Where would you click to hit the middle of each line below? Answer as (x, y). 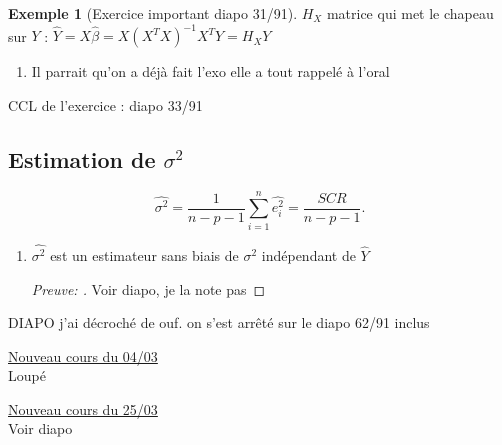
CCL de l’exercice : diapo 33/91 (105, 104)
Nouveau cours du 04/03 (83, 355)
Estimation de (82, 158)
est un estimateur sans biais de (144, 254)
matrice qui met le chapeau (410, 13)
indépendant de (308, 254)
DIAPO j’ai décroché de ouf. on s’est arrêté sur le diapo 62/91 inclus (219, 322)
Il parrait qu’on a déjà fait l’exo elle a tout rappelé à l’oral (210, 71)
